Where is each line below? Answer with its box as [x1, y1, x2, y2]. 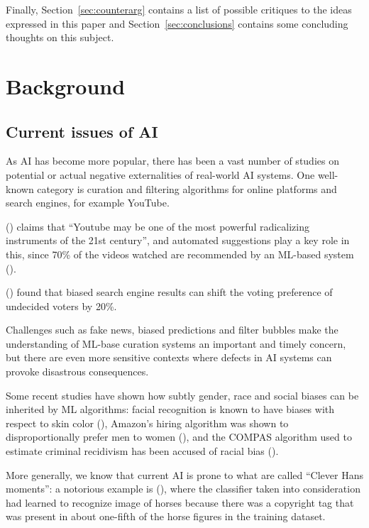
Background [6, 71, 126, 100]
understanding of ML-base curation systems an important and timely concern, [6, 336, 346, 351]
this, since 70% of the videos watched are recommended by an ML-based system [6, 246, 354, 261]
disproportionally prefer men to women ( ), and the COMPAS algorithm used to [6, 429, 352, 444]
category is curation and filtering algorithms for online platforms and [37, 181, 337, 196]
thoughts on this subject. [6, 30, 114, 45]
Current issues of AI [6, 120, 158, 142]
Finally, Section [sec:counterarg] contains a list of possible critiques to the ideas [6, 2, 352, 16]
